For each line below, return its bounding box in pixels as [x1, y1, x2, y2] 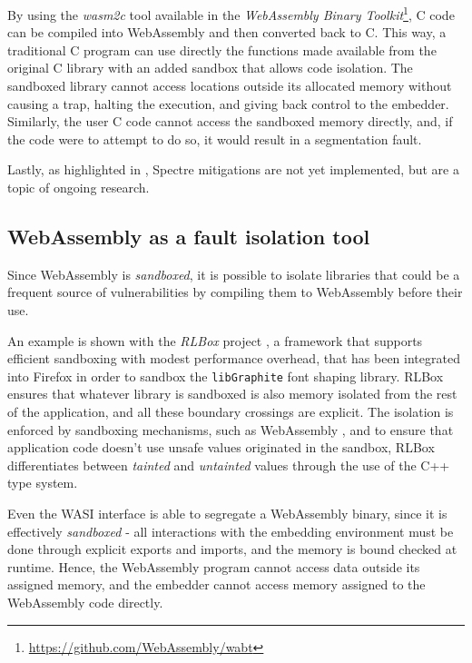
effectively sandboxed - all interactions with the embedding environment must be [7, 521, 454, 540]
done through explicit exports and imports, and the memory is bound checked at [7, 539, 457, 559]
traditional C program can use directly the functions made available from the [7, 40, 437, 59]
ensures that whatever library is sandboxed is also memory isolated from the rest [7, 384, 457, 403]
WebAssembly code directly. [7, 592, 163, 611]
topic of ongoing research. [7, 178, 150, 196]
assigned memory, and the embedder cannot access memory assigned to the [7, 575, 426, 594]
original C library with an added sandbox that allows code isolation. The [7, 58, 413, 77]
